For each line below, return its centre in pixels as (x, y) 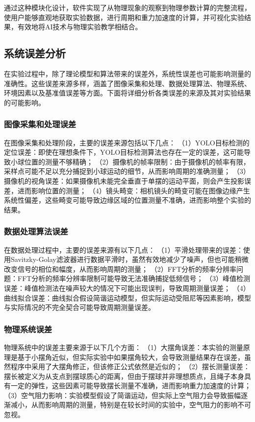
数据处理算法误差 (36, 231)
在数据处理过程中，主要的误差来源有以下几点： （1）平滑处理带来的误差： (124, 249)
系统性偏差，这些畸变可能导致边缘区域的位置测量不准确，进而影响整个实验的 (127, 200)
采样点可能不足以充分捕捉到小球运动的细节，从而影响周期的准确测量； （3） (127, 171)
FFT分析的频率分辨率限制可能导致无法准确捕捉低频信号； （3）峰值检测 (134, 278)
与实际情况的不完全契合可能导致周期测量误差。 (79, 307)
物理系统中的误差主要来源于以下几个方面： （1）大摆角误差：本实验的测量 (124, 347)
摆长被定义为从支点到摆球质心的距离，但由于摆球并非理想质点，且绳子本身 (124, 376)
